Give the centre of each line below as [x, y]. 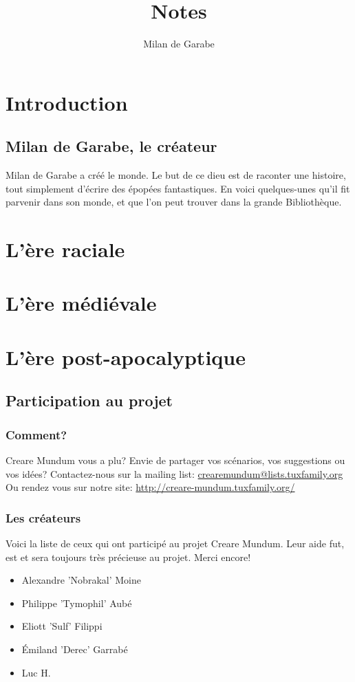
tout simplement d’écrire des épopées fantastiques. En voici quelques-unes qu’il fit [178, 188]
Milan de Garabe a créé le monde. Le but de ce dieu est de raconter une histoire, [176, 175]
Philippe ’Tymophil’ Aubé [77, 603]
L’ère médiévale [81, 303]
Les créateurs [43, 517]
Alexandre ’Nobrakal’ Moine [81, 580]
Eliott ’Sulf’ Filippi [62, 626]
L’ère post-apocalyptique [126, 356]
